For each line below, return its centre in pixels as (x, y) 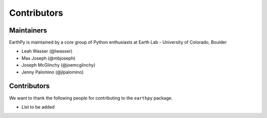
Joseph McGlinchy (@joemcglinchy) (59, 65)
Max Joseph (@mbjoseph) (48, 58)
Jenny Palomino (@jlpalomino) (53, 72)
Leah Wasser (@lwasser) (47, 51)
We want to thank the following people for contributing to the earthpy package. (91, 98)
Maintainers (28, 30)
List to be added (38, 107)
